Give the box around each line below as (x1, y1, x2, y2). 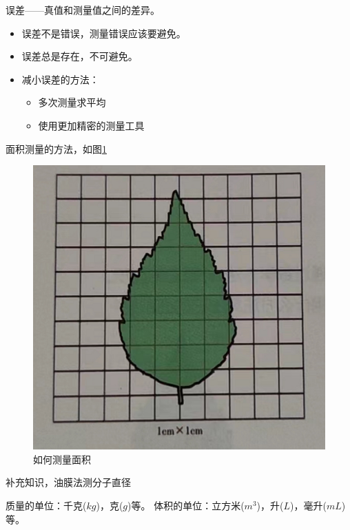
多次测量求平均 (38, 95, 106, 109)
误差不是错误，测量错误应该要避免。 (21, 25, 186, 40)
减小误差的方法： (21, 72, 99, 86)
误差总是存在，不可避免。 (21, 49, 138, 63)
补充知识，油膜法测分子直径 (6, 475, 131, 489)
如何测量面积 (33, 452, 91, 466)
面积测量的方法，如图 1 (6, 141, 107, 156)
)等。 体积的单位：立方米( (127, 498, 245, 512)
